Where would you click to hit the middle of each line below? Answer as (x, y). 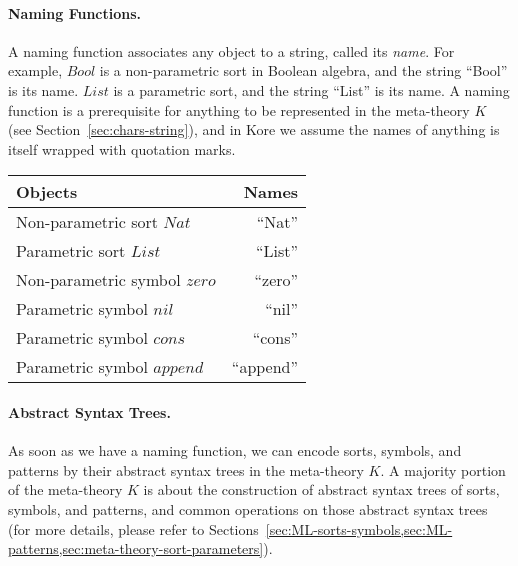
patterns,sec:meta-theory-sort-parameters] (136, 548)
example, (35, 70)
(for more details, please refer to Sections (133, 528)
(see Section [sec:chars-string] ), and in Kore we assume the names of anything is (254, 129)
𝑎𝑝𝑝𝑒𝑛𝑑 (178, 368)
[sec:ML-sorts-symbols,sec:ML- (359, 528)
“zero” (276, 280)
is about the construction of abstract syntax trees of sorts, (321, 489)
